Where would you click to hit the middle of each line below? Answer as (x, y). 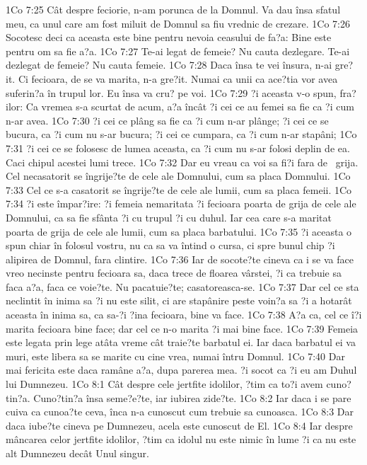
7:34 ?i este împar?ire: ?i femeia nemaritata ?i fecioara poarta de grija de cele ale (181, 203)
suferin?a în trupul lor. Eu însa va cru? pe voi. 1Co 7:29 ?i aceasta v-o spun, (171, 92)
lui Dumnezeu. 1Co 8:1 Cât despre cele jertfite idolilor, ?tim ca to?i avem (164, 384)
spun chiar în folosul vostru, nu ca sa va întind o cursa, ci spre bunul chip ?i (170, 245)
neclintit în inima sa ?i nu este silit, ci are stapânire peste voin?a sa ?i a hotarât (179, 300)
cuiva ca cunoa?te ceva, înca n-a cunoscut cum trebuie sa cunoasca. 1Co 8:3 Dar (180, 412)
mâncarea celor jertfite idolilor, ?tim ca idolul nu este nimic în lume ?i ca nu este (181, 439)
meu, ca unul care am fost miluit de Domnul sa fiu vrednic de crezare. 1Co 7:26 (178, 23)
